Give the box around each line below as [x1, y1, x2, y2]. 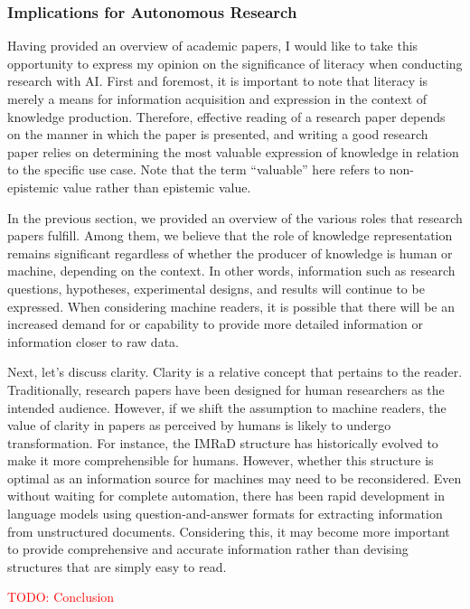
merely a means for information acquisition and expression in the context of [7, 89, 428, 108]
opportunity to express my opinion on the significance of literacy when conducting [7, 53, 463, 72]
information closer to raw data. [7, 332, 179, 351]
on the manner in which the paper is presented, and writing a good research [7, 125, 428, 144]
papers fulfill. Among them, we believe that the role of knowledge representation [7, 226, 453, 245]
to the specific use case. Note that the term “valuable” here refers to [7, 160, 386, 179]
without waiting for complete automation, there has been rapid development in [7, 486, 445, 505]
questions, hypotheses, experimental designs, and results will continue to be [7, 278, 425, 297]
